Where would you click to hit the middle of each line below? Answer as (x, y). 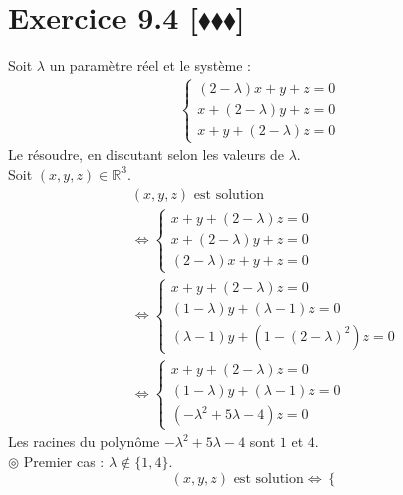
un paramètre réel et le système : (150, 65)
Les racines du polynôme (84, 441)
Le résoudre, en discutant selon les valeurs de (146, 154)
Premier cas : (64, 460)
